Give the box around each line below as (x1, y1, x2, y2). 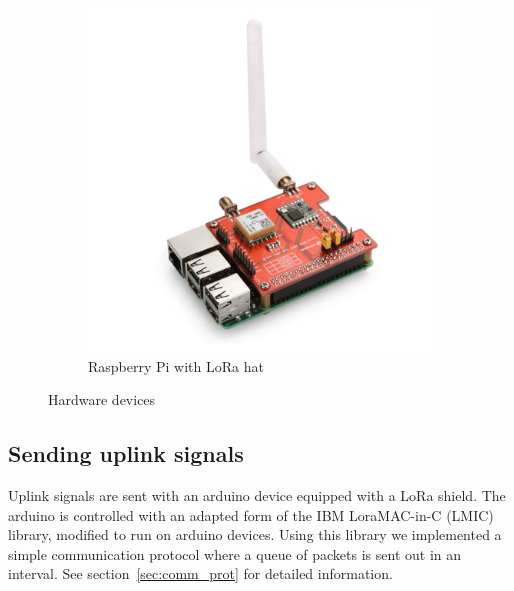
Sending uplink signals (8, 438, 244, 469)
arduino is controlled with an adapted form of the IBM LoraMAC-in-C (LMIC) (8, 504, 494, 525)
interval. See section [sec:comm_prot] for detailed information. (8, 563, 393, 584)
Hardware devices (48, 389, 156, 410)
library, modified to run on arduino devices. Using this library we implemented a (8, 524, 502, 545)
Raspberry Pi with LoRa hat (88, 355, 264, 376)
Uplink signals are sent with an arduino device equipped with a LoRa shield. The (8, 484, 506, 505)
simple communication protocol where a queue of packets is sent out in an (8, 543, 462, 564)
